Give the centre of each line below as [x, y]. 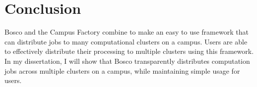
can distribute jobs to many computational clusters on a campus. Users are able [126, 41]
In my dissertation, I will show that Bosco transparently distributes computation [127, 61]
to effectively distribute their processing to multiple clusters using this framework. [129, 51]
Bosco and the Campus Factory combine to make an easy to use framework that [127, 32]
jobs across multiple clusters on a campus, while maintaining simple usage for [122, 70]
